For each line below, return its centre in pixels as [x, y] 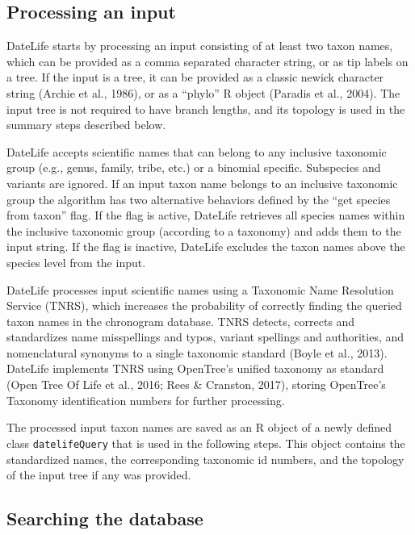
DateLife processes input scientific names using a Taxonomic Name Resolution [200, 289]
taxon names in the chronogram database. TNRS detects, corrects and [181, 321]
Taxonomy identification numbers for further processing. [146, 400]
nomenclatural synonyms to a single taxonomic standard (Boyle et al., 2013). [197, 352]
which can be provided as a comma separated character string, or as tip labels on [207, 61]
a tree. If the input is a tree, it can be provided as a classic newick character [195, 77]
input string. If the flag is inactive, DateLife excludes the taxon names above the [206, 247]
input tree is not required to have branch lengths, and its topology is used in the [206, 109]
